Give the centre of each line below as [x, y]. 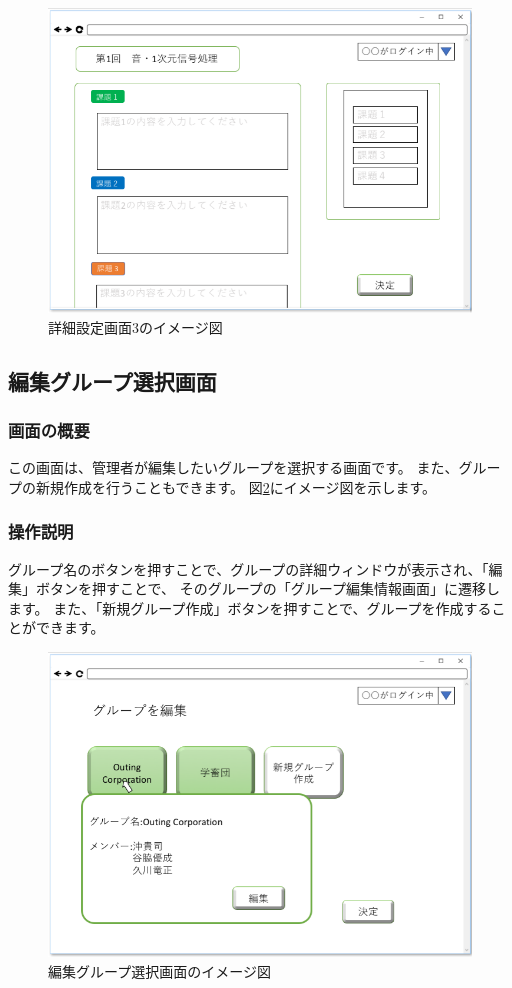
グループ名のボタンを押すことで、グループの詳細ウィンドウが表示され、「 [248, 568]
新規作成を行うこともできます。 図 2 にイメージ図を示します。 [236, 486]
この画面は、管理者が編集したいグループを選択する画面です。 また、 [233, 467]
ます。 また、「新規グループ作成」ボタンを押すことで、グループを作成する [250, 607]
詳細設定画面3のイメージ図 [135, 326]
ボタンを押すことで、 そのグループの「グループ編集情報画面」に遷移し [267, 588]
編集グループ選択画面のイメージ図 [159, 970]
